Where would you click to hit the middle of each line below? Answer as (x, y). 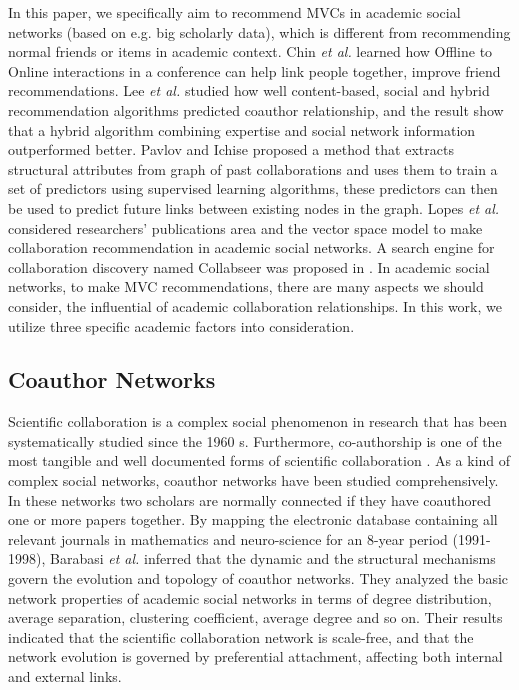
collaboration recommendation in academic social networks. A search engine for (251, 247)
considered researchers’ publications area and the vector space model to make (245, 227)
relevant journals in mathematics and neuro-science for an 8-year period (228, 538)
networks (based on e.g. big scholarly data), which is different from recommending (259, 31)
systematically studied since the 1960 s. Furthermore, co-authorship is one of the (255, 440)
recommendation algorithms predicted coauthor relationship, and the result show (256, 109)
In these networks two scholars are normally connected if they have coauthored (250, 499)
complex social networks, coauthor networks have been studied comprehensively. (253, 480)
